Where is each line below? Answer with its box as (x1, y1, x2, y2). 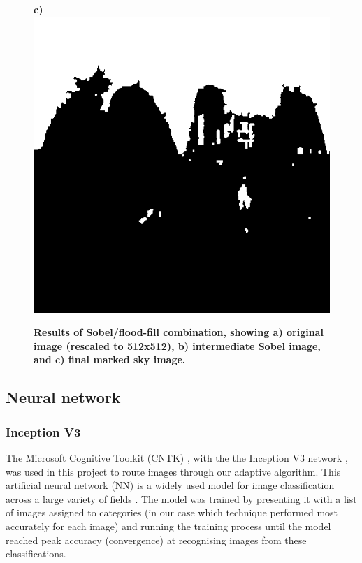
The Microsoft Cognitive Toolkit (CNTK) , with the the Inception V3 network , (6, 450, 348, 465)
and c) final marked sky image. (34, 352, 186, 367)
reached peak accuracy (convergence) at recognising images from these (6, 532, 307, 547)
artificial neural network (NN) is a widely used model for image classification (6, 478, 335, 492)
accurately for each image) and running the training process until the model (6, 518, 331, 533)
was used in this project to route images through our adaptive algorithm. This (6, 464, 341, 478)
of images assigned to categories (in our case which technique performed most (6, 505, 338, 520)
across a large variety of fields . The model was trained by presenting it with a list (6, 491, 357, 506)
